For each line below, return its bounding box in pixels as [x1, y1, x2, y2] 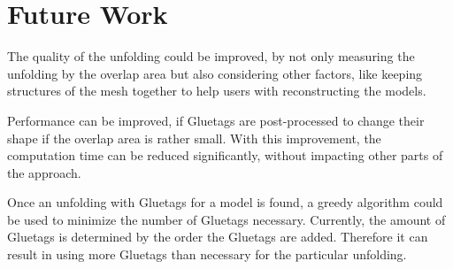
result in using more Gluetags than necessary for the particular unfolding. [7, 245, 407, 264]
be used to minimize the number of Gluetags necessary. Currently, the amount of [7, 210, 446, 228]
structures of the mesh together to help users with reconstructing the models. [7, 81, 426, 100]
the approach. [7, 163, 81, 181]
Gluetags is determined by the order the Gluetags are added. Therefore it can [7, 227, 428, 246]
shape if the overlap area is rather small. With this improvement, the [7, 128, 381, 147]
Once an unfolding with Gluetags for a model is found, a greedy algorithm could [7, 193, 443, 211]
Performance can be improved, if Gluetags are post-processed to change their [7, 111, 425, 129]
